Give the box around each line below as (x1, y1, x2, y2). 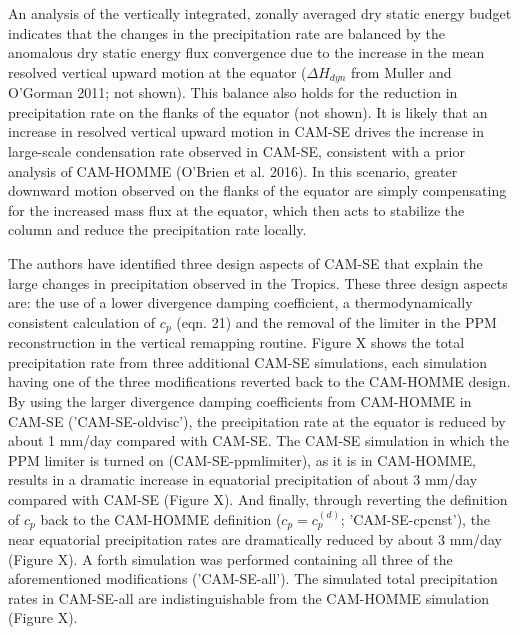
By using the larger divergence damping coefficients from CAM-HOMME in (8, 391, 472, 411)
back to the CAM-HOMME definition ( (40, 508, 282, 529)
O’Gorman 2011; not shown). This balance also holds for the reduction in (8, 82, 458, 103)
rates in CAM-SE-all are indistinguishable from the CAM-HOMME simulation (8, 587, 490, 608)
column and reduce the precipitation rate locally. (8, 219, 307, 240)
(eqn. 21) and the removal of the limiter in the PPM (176, 311, 497, 332)
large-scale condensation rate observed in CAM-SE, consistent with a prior (8, 141, 465, 162)
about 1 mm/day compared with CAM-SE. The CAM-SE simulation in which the (8, 430, 510, 451)
